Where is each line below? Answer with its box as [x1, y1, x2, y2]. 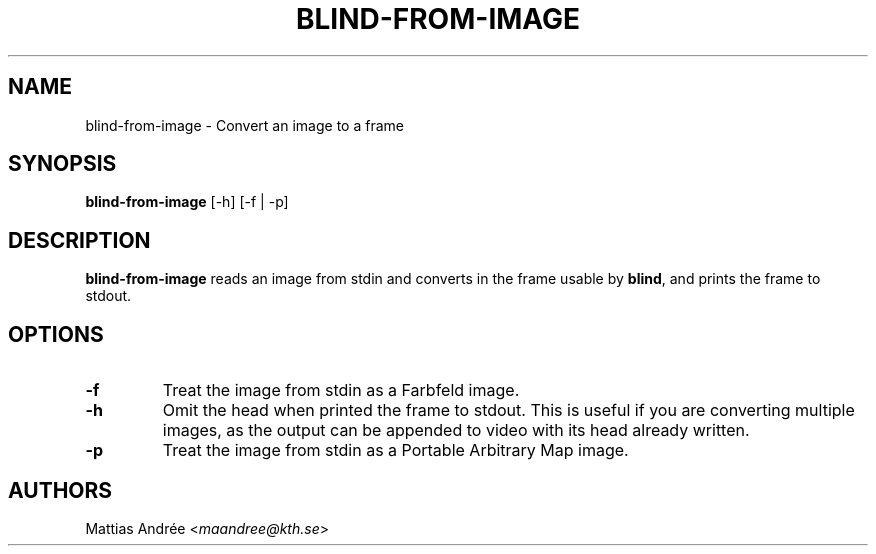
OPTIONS [8, 321, 104, 347]
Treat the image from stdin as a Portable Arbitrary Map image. [162, 440, 629, 461]
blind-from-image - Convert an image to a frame [85, 116, 404, 134]
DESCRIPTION [8, 227, 151, 253]
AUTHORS [8, 477, 113, 503]
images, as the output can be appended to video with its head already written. [162, 420, 750, 441]
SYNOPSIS [8, 151, 117, 177]
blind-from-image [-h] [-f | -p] [85, 193, 289, 211]
